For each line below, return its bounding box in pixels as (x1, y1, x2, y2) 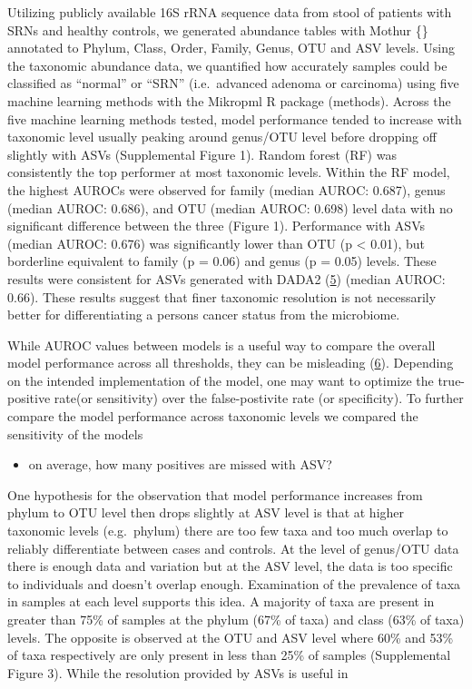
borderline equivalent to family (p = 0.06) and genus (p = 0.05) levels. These (7, 251, 437, 271)
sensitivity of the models (7, 424, 143, 443)
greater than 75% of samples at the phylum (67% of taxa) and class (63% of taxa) (7, 610, 465, 628)
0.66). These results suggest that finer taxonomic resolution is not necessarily (7, 287, 437, 306)
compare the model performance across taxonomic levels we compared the (7, 407, 418, 426)
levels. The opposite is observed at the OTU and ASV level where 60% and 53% (7, 627, 454, 646)
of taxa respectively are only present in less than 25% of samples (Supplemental (7, 645, 451, 664)
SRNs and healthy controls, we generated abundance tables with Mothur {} (7, 20, 428, 39)
